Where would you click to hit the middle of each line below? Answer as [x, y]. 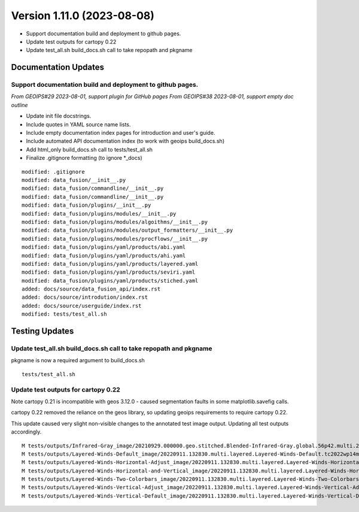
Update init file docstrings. [59, 116]
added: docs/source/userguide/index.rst [82, 306]
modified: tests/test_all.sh [64, 314]
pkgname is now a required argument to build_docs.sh [78, 360]
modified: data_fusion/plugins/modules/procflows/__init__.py [115, 239]
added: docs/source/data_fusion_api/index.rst [91, 289]
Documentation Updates [58, 67]
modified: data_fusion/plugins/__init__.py [86, 205]
